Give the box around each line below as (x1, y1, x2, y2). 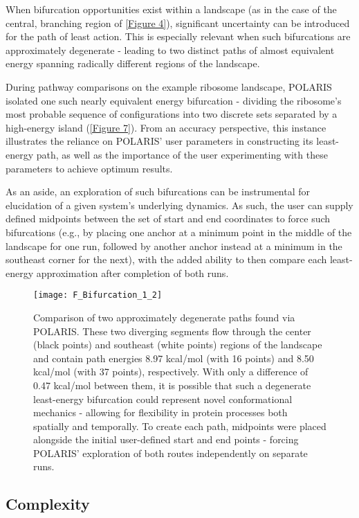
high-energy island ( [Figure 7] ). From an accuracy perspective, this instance (6, 120, 326, 134)
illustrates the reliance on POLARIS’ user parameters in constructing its (6, 134, 313, 148)
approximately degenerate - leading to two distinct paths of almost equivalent (6, 42, 335, 57)
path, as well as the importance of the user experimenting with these (36, 147, 328, 161)
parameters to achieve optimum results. (6, 161, 173, 175)
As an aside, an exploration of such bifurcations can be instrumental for (6, 184, 311, 199)
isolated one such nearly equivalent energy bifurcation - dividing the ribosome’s (6, 93, 342, 107)
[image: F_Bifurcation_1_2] (33, 290, 163, 301)
